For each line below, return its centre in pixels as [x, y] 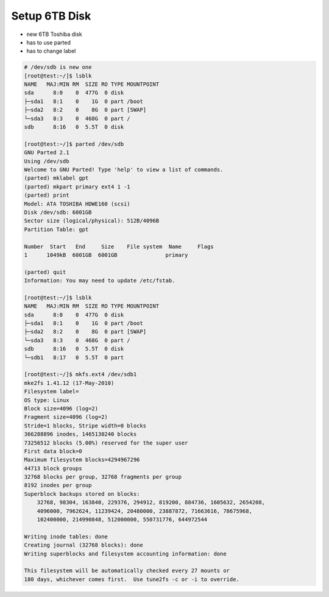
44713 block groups [53, 468]
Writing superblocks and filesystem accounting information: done [125, 554]
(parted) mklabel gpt [56, 178]
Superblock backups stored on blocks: [82, 494]
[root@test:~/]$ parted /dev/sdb [74, 144]
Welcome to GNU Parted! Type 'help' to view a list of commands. [124, 170]
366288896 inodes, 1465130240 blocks [80, 434]
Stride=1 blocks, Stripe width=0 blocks [85, 426]
